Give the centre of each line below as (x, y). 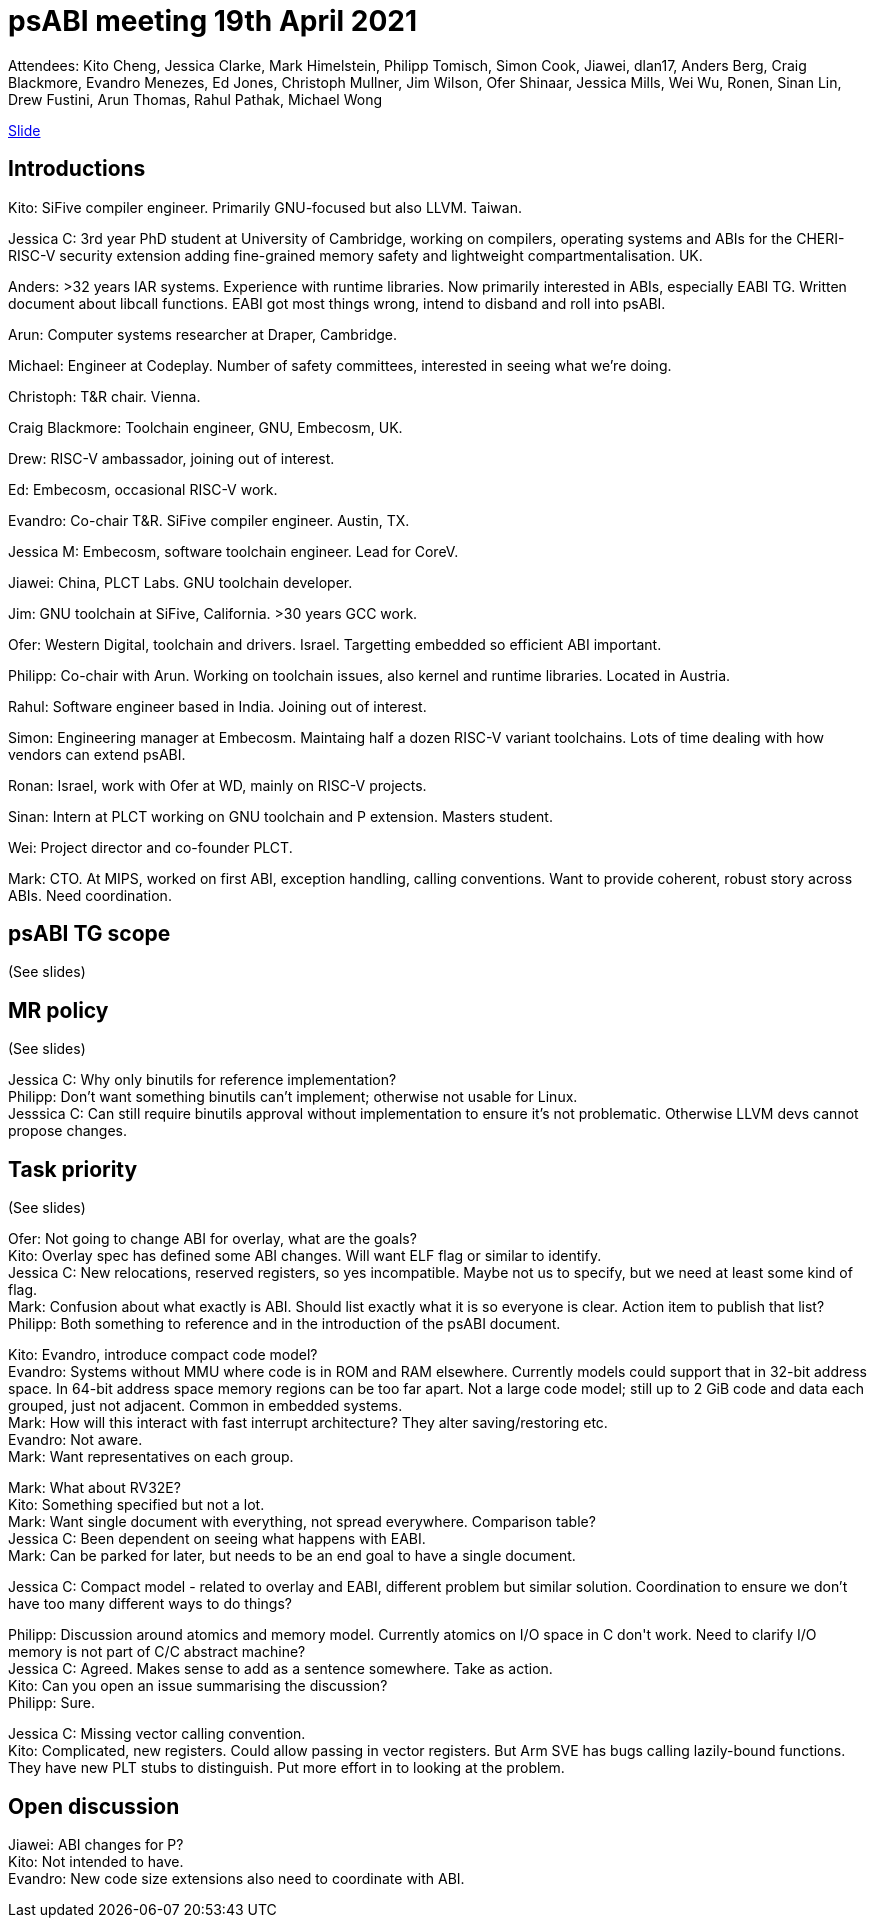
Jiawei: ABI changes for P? (96, 1844)
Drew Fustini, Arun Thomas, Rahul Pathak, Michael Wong (195, 99)
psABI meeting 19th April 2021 (212, 21)
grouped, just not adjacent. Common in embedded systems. (205, 1406)
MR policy (58, 1010)
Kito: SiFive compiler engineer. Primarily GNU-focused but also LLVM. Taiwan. (265, 207)
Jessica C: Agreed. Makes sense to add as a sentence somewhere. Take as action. (280, 1669)
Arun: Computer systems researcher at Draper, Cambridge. (203, 334)
